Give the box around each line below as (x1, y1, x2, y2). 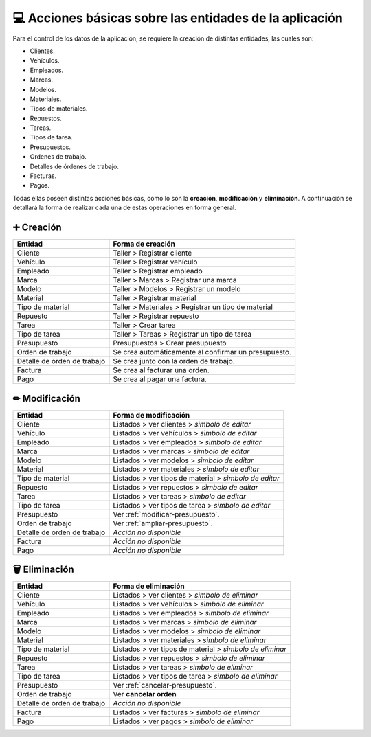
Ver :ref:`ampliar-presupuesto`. (113, 519, 213, 528)
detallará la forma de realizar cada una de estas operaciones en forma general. (12, 203, 236, 212)
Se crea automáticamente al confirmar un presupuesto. (113, 348, 292, 357)
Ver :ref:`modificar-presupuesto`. (113, 509, 220, 519)
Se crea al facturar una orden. (113, 365, 210, 375)
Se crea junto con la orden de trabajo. (113, 356, 235, 366)
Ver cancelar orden (113, 690, 177, 699)
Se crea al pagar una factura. (113, 374, 207, 384)
